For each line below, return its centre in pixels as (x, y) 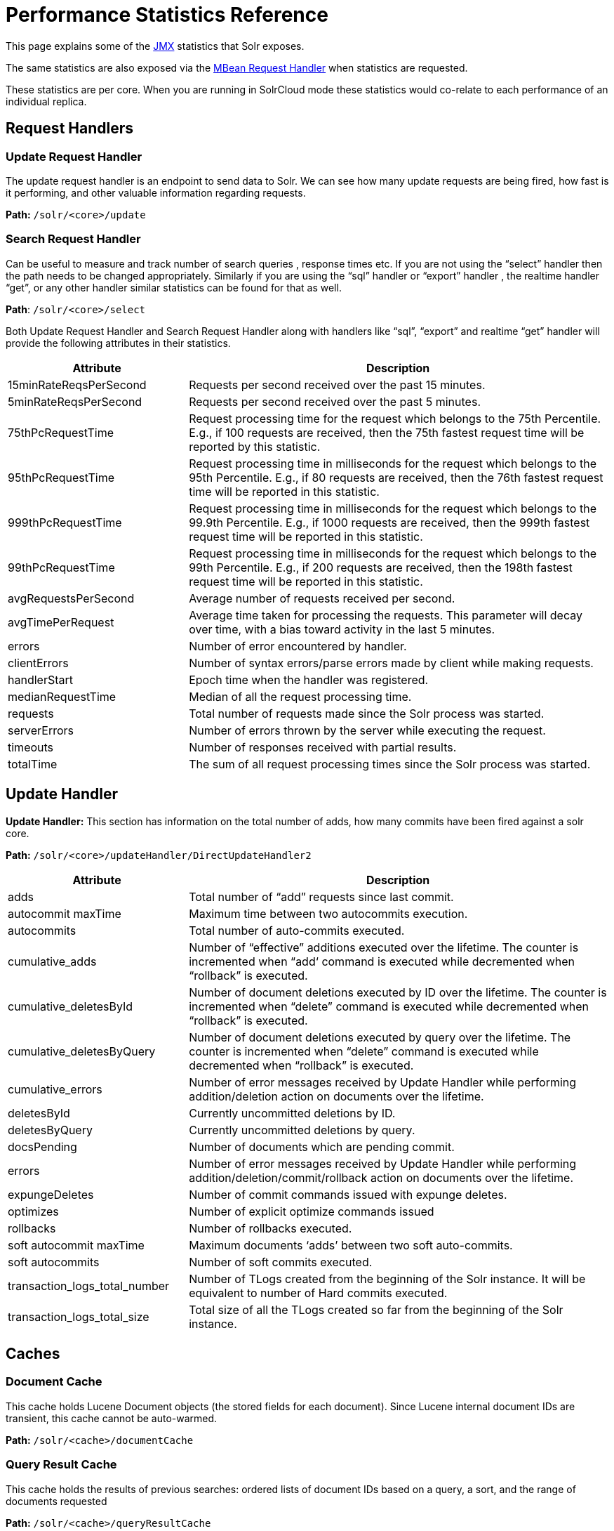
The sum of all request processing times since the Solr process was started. (390, 764)
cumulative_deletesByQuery (82, 1051)
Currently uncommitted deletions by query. (302, 1130)
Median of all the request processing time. (300, 696)
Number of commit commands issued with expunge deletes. (348, 1194)
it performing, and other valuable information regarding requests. (156, 192)
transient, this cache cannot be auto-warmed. (112, 1418)
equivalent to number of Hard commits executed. (318, 1293)
